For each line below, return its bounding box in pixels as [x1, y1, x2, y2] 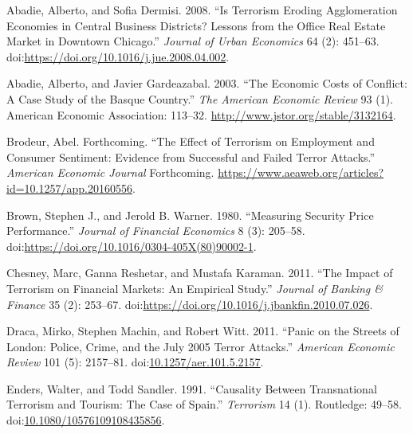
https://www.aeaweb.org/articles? [218, 164, 384, 181]
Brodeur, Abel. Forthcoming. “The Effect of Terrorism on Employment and [6, 133, 375, 150]
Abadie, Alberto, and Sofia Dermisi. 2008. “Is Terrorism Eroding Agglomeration [6, 2, 398, 18]
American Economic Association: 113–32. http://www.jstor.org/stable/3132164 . [6, 106, 396, 123]
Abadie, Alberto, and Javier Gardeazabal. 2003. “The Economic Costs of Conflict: [6, 75, 407, 92]
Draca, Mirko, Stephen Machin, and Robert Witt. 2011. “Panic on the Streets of [6, 323, 399, 339]
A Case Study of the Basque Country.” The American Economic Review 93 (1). [6, 90, 394, 107]
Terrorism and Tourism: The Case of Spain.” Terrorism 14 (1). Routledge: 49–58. [6, 396, 402, 412]
